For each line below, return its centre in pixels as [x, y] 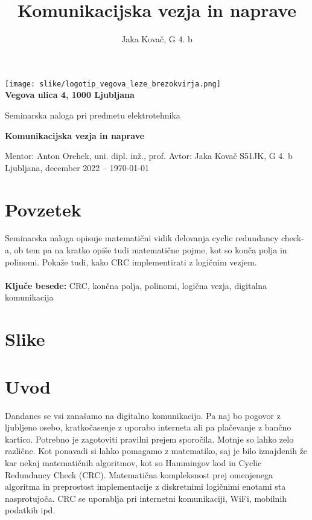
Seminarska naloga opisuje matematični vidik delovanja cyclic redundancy [142, 238]
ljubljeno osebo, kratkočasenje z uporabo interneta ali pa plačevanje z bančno [148, 427]
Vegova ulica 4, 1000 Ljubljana [70, 95]
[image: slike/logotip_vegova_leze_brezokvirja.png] [113, 84]
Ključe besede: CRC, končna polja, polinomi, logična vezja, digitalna [136, 285]
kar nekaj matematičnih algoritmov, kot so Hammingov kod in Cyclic [133, 462]
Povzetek [43, 209]
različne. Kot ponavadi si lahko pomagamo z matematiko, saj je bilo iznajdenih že [156, 451]
